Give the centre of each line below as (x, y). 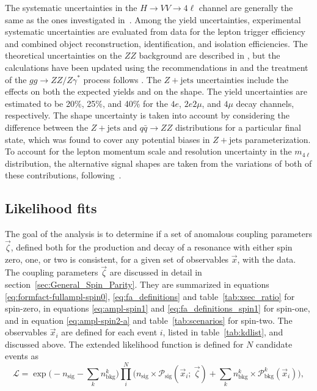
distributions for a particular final (238, 127)
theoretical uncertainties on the (64, 55)
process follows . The (122, 79)
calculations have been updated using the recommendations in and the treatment (157, 67)
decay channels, (265, 103)
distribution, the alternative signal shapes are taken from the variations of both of (158, 163)
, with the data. (267, 259)
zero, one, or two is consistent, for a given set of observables (117, 259)
